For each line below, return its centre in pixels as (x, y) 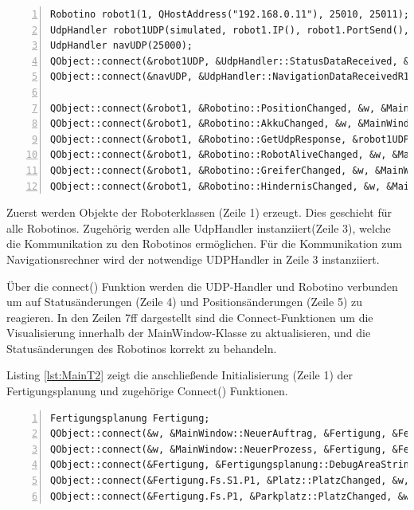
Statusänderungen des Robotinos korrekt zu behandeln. (142, 348)
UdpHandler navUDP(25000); (121, 46)
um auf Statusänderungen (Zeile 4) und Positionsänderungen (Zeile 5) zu (184, 302)
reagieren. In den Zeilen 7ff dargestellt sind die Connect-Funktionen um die (190, 317)
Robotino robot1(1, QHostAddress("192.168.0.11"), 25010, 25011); (230, 14)
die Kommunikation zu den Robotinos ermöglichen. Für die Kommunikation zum (204, 243)
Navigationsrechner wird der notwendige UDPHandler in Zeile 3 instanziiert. (193, 259)
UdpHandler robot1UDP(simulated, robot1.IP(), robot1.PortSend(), (230, 30)
